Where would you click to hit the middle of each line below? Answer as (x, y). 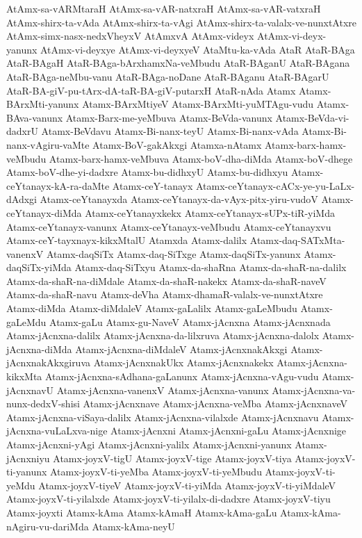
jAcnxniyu (28, 458)
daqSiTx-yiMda (39, 267)
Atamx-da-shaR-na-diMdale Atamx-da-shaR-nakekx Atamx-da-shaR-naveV (166, 280)
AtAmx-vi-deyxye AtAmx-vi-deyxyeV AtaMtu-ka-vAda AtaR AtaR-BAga (198, 49)
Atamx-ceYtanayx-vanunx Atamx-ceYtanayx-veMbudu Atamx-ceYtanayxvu (169, 226)
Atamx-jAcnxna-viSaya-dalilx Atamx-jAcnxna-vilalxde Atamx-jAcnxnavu (163, 417)
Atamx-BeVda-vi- (312, 117)
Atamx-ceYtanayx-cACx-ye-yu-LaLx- (275, 185)
